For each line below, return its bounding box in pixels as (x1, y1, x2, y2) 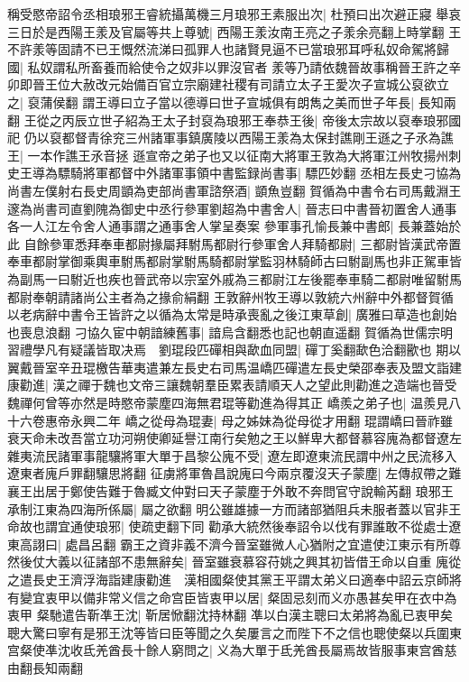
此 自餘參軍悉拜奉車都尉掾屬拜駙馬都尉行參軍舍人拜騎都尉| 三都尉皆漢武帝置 (7, 234, 462, 253)
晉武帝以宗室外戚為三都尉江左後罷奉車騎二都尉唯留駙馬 (133, 269, 462, 288)
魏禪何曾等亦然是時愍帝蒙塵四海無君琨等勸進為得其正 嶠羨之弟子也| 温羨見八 (7, 393, 462, 412)
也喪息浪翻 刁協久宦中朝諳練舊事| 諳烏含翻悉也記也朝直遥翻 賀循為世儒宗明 (7, 322, 453, 341)
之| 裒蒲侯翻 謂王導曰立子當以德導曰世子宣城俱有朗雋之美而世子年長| (7, 92, 415, 111)
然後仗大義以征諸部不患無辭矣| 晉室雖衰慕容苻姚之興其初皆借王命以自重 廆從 (7, 552, 462, 571)
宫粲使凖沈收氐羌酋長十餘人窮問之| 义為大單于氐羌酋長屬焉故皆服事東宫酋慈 (7, 641, 457, 659)
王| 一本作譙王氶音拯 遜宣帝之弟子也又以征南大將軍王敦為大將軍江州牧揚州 (7, 145, 449, 164)
